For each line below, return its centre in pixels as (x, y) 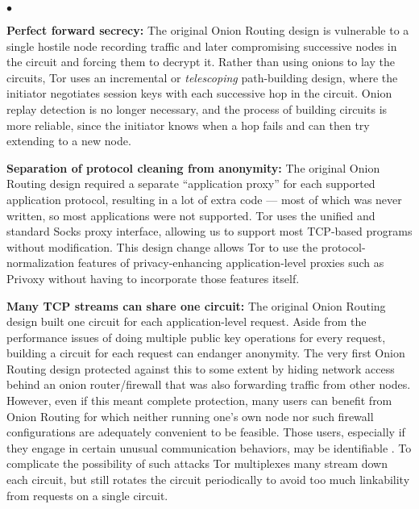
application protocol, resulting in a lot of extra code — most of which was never (204, 199)
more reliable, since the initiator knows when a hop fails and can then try (188, 125)
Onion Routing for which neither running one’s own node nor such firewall (190, 416)
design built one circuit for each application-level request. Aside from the (187, 321)
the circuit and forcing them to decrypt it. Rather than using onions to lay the (201, 62)
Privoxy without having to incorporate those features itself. (153, 278)
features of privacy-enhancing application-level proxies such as (231, 263)
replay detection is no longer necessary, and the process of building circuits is (197, 108)
